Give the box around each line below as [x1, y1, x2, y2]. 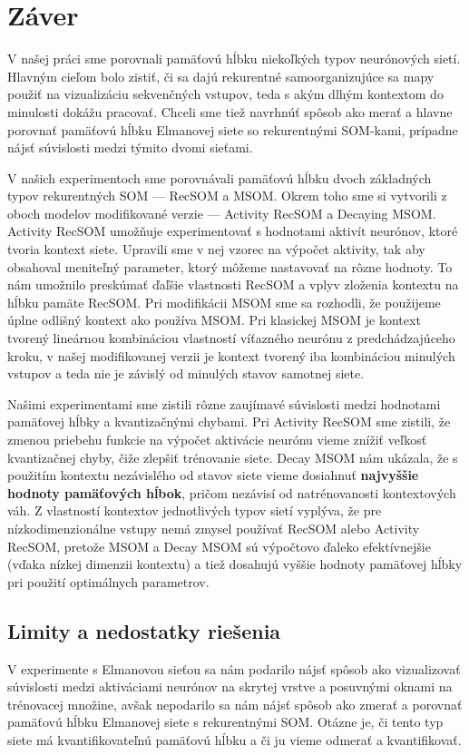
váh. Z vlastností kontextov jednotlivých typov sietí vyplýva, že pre [7, 501, 382, 520]
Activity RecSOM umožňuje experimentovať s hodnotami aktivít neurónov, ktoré [7, 221, 458, 240]
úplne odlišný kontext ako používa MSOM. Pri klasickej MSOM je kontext [7, 310, 421, 329]
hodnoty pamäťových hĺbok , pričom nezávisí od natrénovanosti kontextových [7, 483, 456, 502]
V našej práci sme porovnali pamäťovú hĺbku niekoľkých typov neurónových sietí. [7, 49, 461, 68]
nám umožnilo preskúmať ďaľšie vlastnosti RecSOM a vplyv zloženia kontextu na [7, 275, 459, 294]
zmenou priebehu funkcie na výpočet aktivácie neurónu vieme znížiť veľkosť [7, 430, 427, 448]
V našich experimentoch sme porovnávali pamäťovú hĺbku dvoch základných [7, 168, 432, 187]
